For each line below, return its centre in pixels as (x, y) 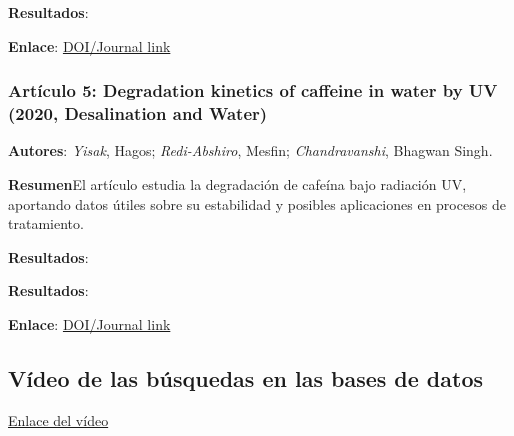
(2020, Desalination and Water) (138, 113)
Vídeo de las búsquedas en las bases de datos (245, 377)
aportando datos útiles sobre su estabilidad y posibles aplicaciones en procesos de (257, 203)
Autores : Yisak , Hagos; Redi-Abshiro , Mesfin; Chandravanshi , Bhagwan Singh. (250, 150)
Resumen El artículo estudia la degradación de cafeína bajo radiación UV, (237, 183)
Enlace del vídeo (58, 419)
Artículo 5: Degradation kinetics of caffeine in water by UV (253, 90)
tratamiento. (46, 223)
